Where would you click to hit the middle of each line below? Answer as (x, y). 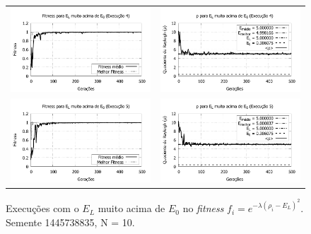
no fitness (203, 208)
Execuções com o (42, 208)
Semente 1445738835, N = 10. (70, 222)
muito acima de (131, 208)
